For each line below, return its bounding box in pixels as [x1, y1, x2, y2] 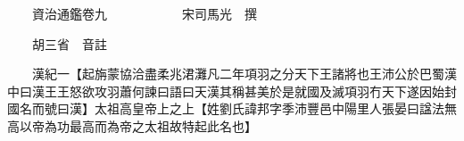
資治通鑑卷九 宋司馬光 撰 [31, 4, 257, 22]
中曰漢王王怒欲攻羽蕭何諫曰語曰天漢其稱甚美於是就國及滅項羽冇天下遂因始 [7, 81, 444, 100]
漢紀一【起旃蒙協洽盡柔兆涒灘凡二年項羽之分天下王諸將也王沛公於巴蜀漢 [31, 64, 457, 83]
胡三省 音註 [31, 34, 107, 53]
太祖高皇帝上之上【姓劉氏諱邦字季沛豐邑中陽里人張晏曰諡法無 [94, 99, 457, 118]
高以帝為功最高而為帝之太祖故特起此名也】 [7, 116, 257, 135]
